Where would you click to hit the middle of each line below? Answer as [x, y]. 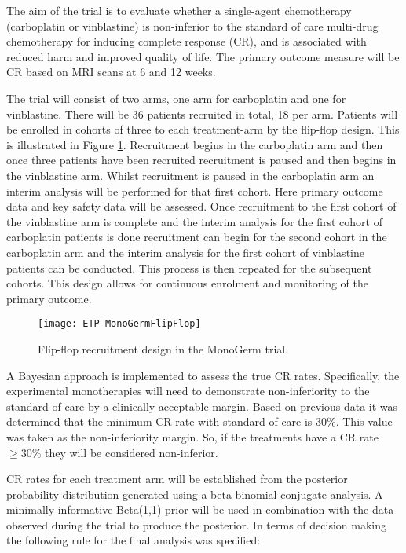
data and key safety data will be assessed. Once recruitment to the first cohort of [201, 206]
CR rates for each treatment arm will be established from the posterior [177, 479]
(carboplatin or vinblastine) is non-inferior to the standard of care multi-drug [192, 26]
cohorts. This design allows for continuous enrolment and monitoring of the [188, 283]
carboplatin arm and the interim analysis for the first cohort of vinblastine [185, 252]
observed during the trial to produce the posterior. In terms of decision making [196, 524]
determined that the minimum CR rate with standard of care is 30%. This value [199, 421]
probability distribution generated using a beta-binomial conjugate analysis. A [195, 494]
